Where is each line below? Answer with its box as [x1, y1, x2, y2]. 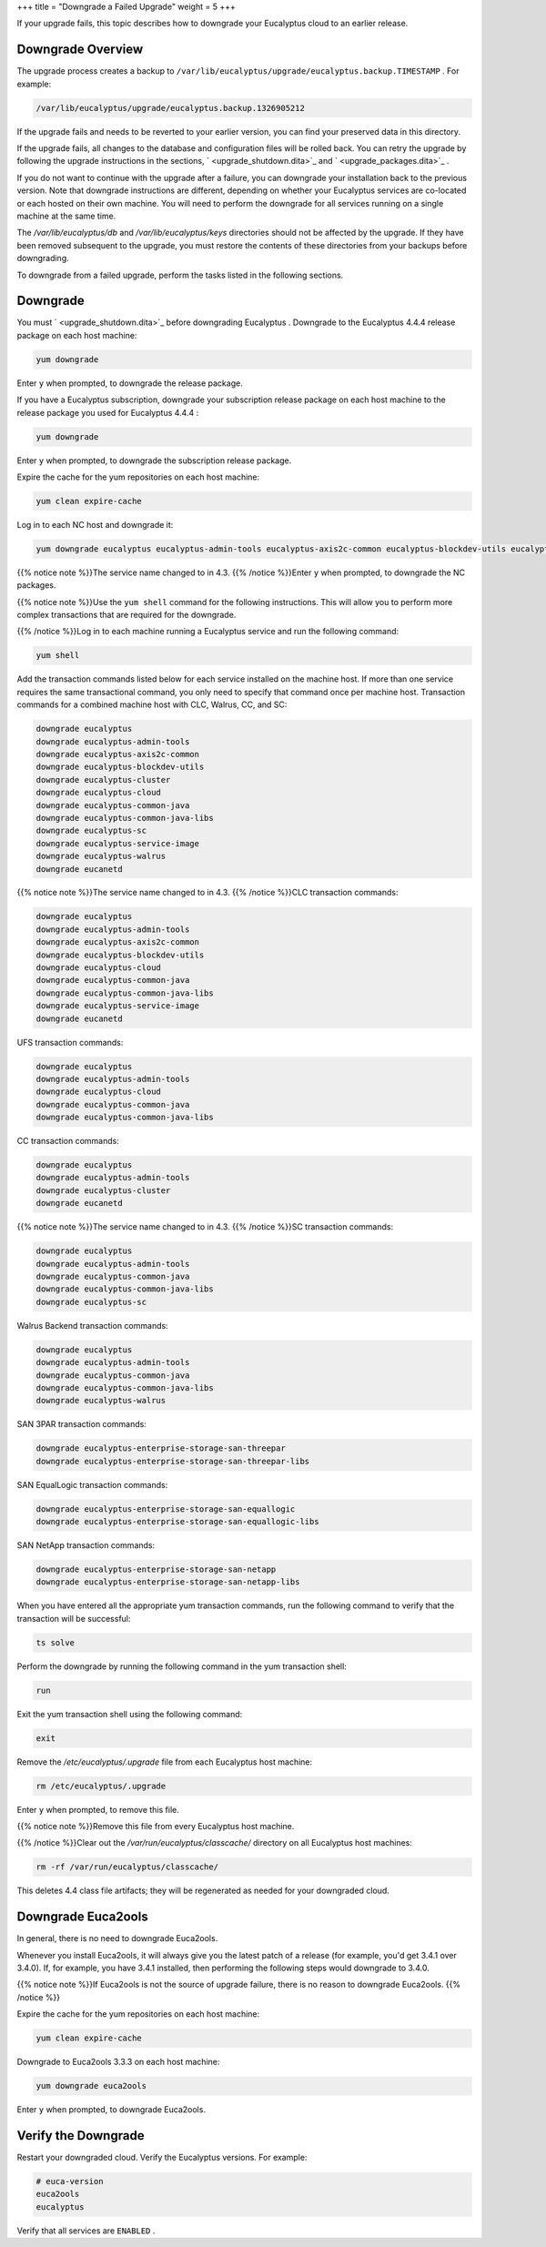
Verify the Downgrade [16, 2128, 145, 2143]
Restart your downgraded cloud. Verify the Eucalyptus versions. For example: [16, 2152, 308, 2163]
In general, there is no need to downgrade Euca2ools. [16, 1933, 218, 1944]
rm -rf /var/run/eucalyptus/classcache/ [35, 1862, 218, 1872]
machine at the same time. [16, 210, 116, 221]
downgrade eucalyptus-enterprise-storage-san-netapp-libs [35, 1577, 300, 1587]
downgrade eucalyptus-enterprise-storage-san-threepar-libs [35, 1456, 310, 1466]
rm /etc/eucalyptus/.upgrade [35, 1780, 167, 1791]
